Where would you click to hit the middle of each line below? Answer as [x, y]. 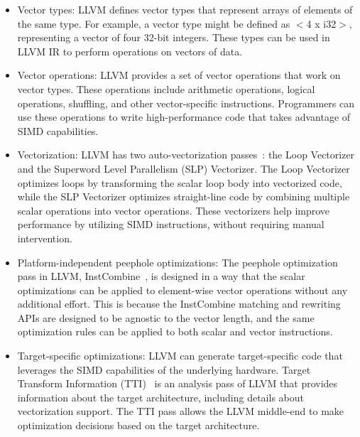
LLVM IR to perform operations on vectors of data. [130, 51]
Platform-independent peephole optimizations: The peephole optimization [178, 262]
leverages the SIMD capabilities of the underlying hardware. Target [164, 369]
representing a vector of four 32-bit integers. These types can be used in [174, 37]
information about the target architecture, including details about [160, 397]
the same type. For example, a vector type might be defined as [154, 23]
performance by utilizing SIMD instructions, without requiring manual [171, 224]
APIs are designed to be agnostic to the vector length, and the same [166, 317]
